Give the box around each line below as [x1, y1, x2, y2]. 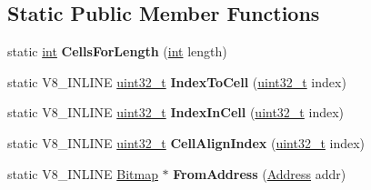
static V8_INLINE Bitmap [7, 164, 158, 183]
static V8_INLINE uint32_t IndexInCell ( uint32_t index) [7, 103, 345, 122]
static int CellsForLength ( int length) [7, 42, 227, 61]
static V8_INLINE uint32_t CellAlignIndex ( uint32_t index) [7, 133, 366, 152]
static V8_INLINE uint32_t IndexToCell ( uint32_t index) [7, 72, 346, 91]
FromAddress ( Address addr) [173, 164, 346, 183]
